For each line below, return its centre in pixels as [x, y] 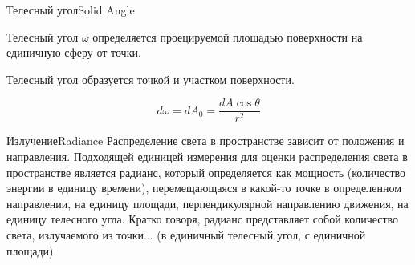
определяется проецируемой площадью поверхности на [228, 36]
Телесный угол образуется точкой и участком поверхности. [151, 79]
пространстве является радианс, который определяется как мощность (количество [206, 172]
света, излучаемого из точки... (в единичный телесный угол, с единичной [186, 235]
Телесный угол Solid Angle [71, 10]
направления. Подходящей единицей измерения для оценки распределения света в [207, 157]
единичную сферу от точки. [74, 52]
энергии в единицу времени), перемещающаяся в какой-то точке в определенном [204, 188]
